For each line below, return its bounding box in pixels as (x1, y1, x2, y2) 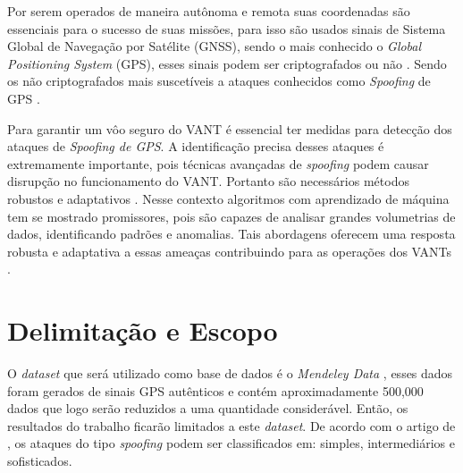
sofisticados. (7, 452, 72, 469)
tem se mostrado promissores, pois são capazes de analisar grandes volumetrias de (7, 207, 456, 225)
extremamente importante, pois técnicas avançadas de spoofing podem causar (7, 154, 429, 173)
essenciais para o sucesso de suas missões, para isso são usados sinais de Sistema (7, 19, 446, 38)
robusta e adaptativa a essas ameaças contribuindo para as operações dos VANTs (7, 241, 452, 260)
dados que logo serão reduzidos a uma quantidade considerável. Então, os (7, 399, 408, 418)
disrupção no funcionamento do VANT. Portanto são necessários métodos (7, 172, 409, 190)
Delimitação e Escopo (7, 312, 278, 349)
